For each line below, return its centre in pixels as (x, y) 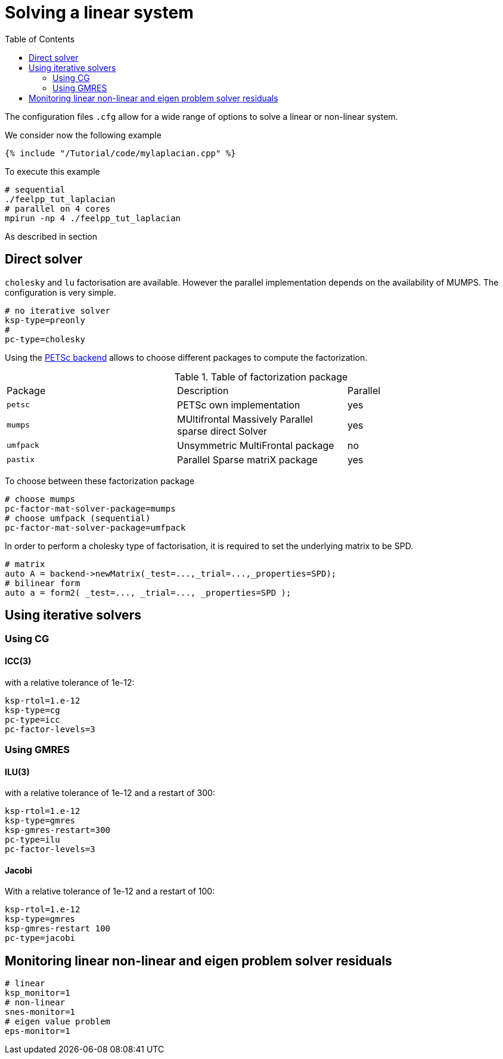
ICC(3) (18, 661)
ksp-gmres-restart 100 (58, 929)
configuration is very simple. (60, 292)
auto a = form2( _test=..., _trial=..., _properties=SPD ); (148, 592)
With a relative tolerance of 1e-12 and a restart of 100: (110, 891)
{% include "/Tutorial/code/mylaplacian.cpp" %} (120, 153)
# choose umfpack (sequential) (78, 518)
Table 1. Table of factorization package (261, 377)
